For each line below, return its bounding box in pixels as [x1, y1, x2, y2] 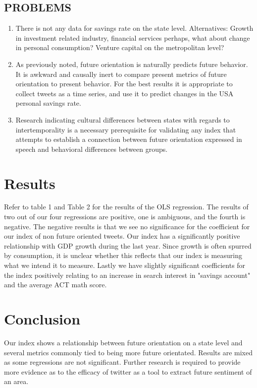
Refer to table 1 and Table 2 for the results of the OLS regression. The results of [4, 201, 249, 212]
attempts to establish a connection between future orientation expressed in [15, 134, 242, 144]
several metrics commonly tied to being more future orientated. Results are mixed [4, 347, 253, 357]
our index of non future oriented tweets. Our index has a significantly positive [4, 231, 240, 241]
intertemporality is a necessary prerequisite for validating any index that [15, 124, 236, 134]
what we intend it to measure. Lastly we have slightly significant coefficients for [4, 260, 246, 270]
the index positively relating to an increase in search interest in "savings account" [4, 269, 251, 280]
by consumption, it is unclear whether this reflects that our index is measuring [4, 250, 242, 260]
